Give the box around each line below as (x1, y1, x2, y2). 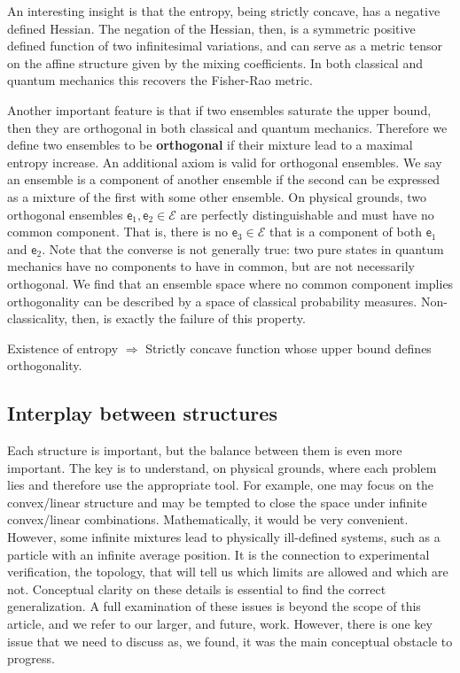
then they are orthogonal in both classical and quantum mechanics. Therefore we (7, 118, 448, 136)
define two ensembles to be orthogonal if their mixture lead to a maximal (7, 135, 413, 154)
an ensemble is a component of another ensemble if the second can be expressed (7, 170, 441, 189)
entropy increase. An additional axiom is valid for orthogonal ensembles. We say (7, 152, 442, 171)
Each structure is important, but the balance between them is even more (7, 441, 402, 460)
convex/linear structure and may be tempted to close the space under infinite (7, 492, 427, 511)
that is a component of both (269, 222, 422, 241)
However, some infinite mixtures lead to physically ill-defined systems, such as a (7, 528, 441, 546)
